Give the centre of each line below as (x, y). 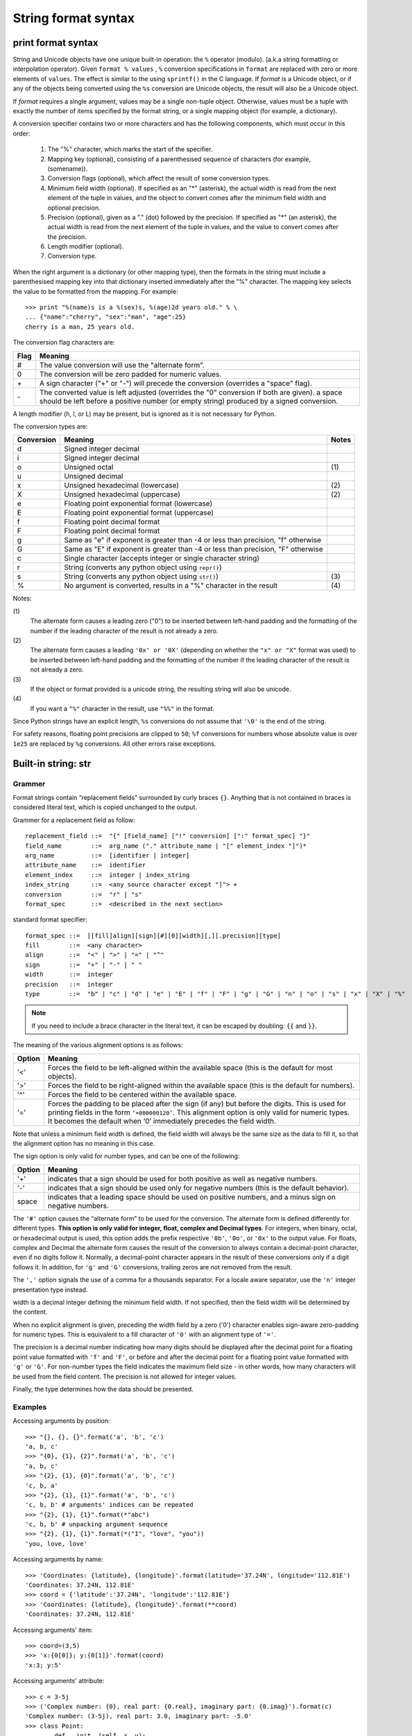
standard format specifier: (50, 919)
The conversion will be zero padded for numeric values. (130, 374)
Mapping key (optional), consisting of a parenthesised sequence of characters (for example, (179, 159)
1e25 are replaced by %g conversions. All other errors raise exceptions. (114, 744)
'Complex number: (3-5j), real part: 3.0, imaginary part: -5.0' (139, 1716)
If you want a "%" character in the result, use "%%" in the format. (122, 708)
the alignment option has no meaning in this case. (84, 1143)
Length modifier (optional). (86, 247)
